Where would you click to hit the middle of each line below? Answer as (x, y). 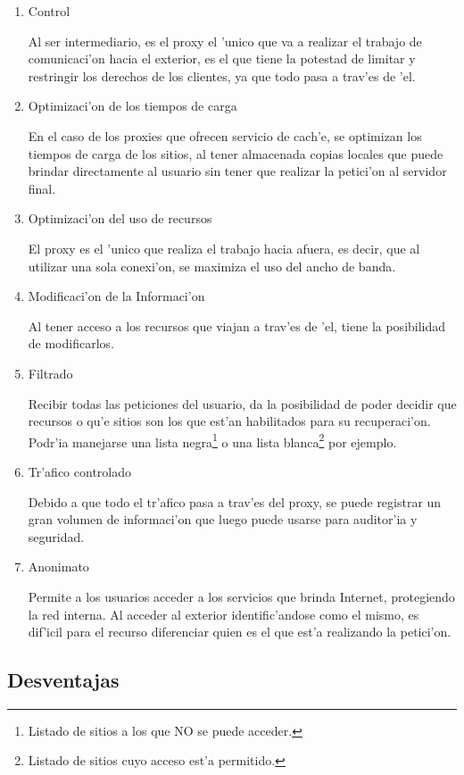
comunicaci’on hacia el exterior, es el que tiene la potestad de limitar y (222, 58)
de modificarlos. (71, 343)
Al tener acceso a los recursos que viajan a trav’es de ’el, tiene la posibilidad (237, 325)
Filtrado (50, 373)
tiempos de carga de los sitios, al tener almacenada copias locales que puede (236, 153)
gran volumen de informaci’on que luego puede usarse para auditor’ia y (223, 519)
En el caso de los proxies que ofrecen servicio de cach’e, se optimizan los (225, 135)
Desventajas (63, 680)
